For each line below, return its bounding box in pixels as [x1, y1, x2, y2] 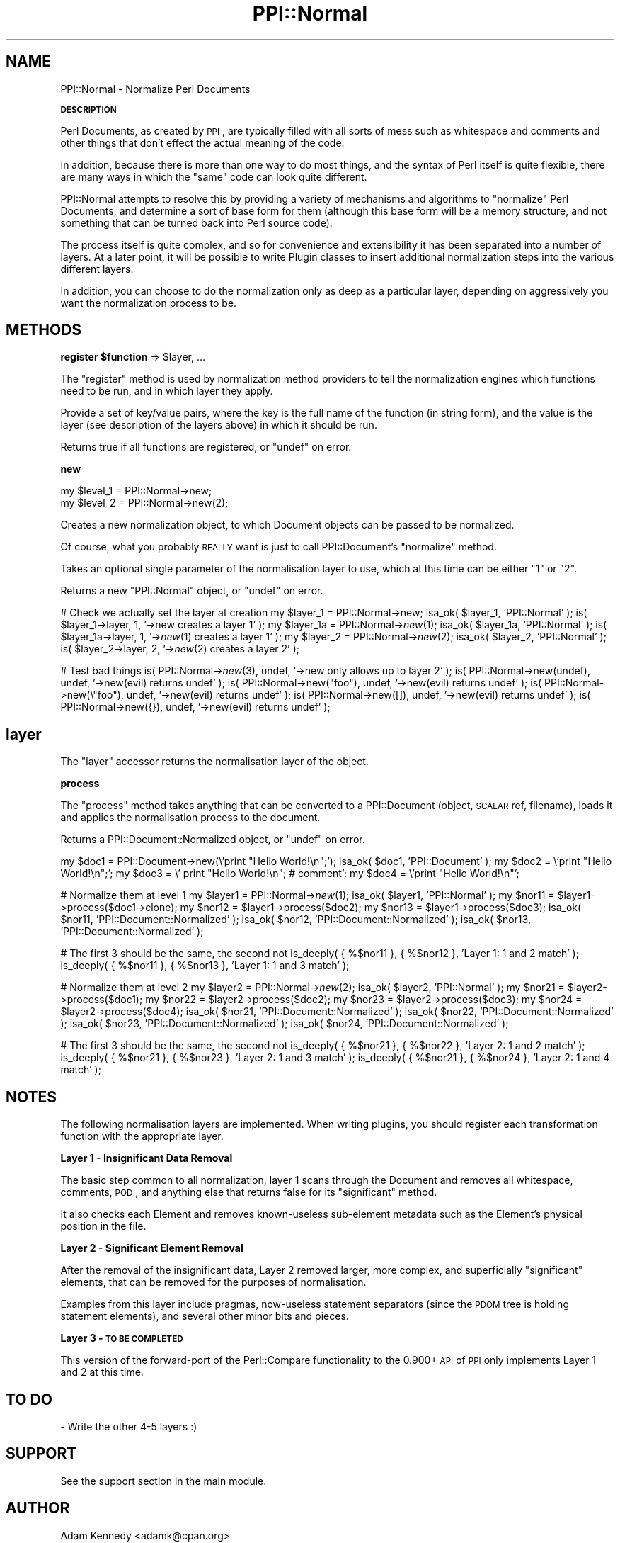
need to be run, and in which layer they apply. [60, 385, 273, 397]
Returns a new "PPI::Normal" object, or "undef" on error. [60, 584, 323, 597]
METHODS [6, 321, 82, 339]
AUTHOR [6, 1499, 70, 1517]
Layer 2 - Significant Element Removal [60, 1242, 243, 1255]
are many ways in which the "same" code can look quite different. [60, 170, 367, 183]
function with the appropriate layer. [60, 1130, 224, 1143]
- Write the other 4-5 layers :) [60, 1420, 197, 1432]
